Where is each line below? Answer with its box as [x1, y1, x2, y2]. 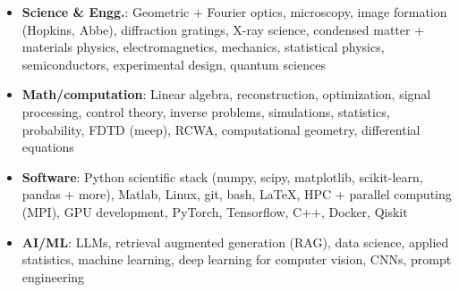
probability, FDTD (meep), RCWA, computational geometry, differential [21, 120, 421, 138]
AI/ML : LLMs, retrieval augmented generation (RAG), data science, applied [21, 232, 449, 251]
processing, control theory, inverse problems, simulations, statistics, [21, 102, 390, 121]
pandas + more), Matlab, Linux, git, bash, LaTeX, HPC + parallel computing [21, 185, 452, 204]
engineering [21, 267, 85, 286]
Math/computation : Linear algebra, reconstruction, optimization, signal [21, 85, 431, 104]
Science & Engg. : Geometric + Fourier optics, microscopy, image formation [21, 3, 447, 21]
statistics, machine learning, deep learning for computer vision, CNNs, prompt [21, 250, 452, 269]
